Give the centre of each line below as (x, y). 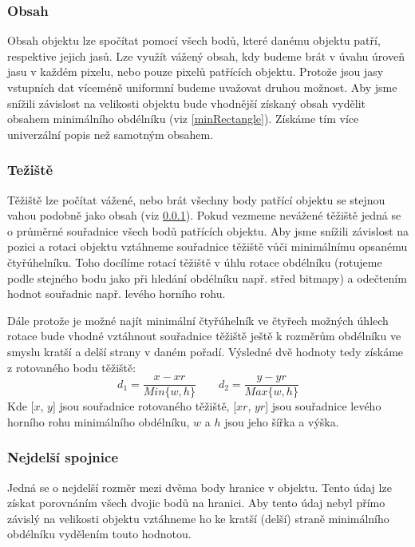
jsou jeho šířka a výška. (282, 421)
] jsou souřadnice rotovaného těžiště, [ (144, 406)
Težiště (30, 170)
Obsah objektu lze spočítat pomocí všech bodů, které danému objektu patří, (194, 40)
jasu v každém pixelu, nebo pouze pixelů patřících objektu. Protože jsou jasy (196, 71)
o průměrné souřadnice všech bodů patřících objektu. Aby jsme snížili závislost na (208, 230)
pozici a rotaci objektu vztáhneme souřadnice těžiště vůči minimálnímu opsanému (207, 246)
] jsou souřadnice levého (323, 406)
